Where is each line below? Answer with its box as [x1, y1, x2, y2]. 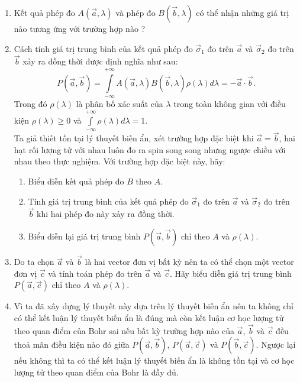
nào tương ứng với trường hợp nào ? [14, 22, 146, 34]
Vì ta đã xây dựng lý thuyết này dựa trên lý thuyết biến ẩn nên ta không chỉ [14, 300, 293, 312]
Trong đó [14, 98, 47, 110]
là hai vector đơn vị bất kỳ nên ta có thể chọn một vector [85, 255, 294, 268]
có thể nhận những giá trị [196, 7, 289, 18]
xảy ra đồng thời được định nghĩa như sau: [22, 55, 178, 67]
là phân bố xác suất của [76, 98, 163, 110]
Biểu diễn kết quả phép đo [28, 174, 124, 187]
